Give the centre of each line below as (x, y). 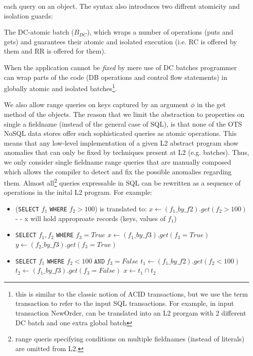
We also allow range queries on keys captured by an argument (96, 104)
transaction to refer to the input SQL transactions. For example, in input (125, 303)
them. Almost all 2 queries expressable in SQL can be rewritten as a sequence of (122, 182)
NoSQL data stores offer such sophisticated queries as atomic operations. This (120, 133)
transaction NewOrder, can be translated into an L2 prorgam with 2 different (131, 312)
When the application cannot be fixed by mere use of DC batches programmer (120, 67)
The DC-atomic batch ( (39, 32)
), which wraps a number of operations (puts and (160, 32)
